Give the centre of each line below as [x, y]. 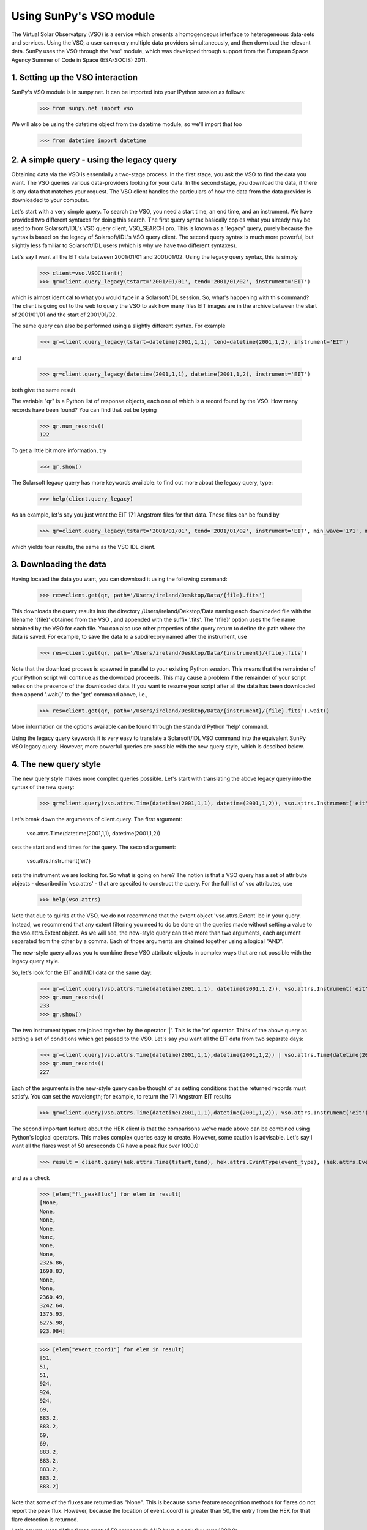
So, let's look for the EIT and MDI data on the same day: [82, 972]
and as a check [31, 1177]
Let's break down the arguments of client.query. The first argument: [97, 819]
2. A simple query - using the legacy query [94, 159]
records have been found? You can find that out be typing [84, 409]
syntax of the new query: [43, 787]
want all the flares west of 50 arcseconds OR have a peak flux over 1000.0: [106, 1146]
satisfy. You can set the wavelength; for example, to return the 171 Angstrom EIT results [121, 1097]
